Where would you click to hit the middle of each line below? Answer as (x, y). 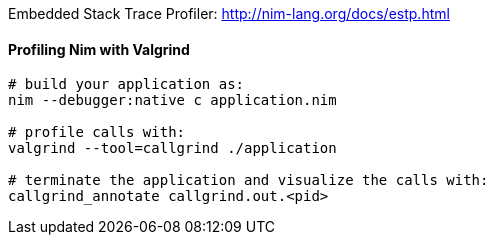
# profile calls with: (97, 132)
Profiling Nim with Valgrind (99, 49)
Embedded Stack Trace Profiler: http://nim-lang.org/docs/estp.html (229, 13)
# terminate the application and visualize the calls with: (248, 180)
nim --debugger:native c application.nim (172, 100)
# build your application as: (126, 84)
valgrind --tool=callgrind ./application (172, 148)
